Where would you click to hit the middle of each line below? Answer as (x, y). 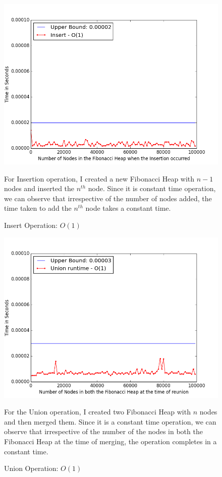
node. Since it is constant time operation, (152, 188)
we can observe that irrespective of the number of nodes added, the (108, 198)
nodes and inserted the (39, 188)
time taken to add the (38, 208)
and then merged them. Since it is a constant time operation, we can (110, 421)
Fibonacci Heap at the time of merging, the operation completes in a (110, 441)
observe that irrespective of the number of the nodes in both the (103, 431)
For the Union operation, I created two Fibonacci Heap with (97, 412)
